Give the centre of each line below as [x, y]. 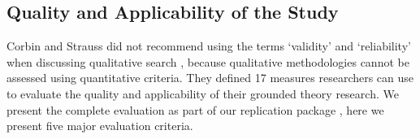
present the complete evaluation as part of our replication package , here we [195, 109]
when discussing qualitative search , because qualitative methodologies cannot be [208, 61]
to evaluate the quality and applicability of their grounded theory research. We [203, 93]
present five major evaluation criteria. [100, 126]
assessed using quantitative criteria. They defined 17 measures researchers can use [210, 78]
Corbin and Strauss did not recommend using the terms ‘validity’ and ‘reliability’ [209, 46]
